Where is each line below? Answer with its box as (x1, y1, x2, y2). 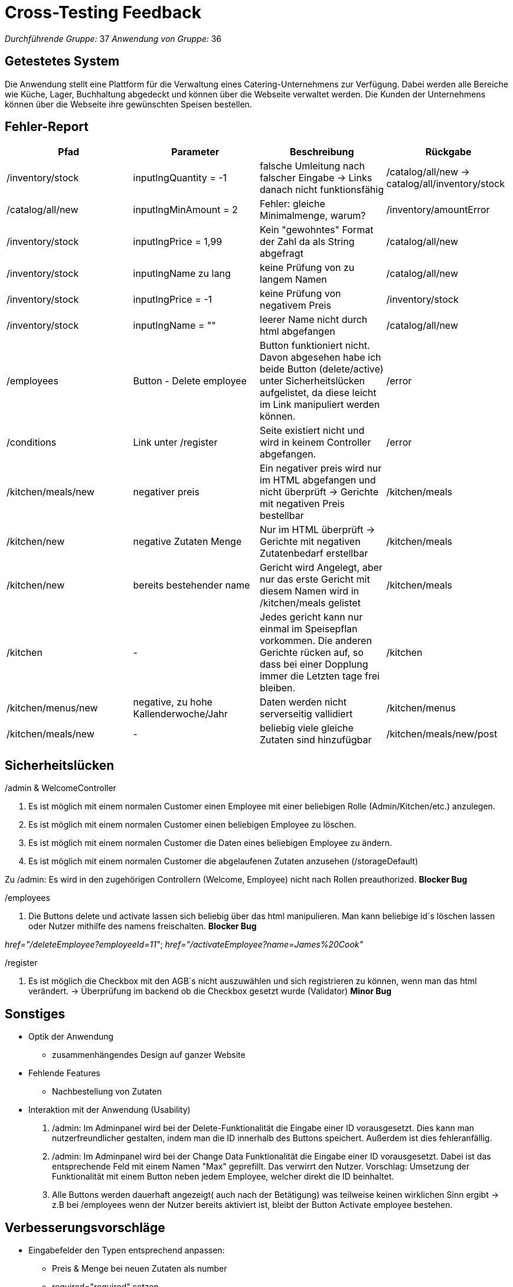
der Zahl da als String (260, 236, 355, 248)
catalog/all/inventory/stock (386, 178, 505, 190)
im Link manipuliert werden (260, 398, 380, 411)
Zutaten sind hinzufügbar (260, 734, 372, 746)
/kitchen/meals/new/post (386, 728, 498, 740)
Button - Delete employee (133, 375, 247, 387)
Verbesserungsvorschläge (5, 1220, 165, 1235)
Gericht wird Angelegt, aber (260, 561, 383, 574)
